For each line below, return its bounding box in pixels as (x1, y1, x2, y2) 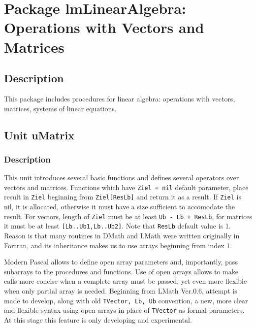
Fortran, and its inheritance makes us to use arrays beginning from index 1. (4, 240, 232, 250)
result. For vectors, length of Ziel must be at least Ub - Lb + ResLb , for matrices (4, 211, 252, 221)
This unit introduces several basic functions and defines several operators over (4, 172, 239, 183)
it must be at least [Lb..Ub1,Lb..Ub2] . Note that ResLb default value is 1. (4, 221, 231, 231)
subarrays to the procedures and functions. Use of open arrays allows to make (4, 266, 238, 276)
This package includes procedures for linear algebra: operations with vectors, (4, 93, 235, 103)
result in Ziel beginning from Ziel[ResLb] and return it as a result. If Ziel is (4, 192, 241, 202)
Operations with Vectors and (4, 17, 204, 37)
